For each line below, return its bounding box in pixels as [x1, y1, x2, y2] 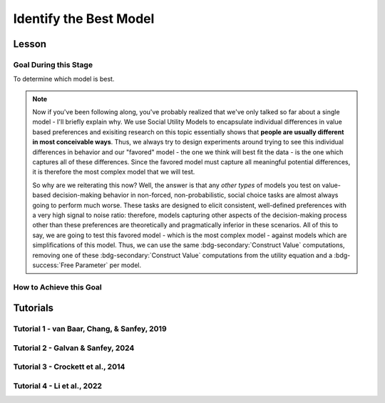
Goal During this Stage [13, 59, 93, 69]
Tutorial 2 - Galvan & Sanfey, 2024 [13, 343, 135, 353]
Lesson [13, 38, 46, 50]
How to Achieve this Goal [13, 282, 103, 292]
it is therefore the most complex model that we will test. [32, 168, 195, 176]
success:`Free [32, 261, 74, 269]
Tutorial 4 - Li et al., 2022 [13, 381, 103, 391]
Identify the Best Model [13, 11, 155, 26]
